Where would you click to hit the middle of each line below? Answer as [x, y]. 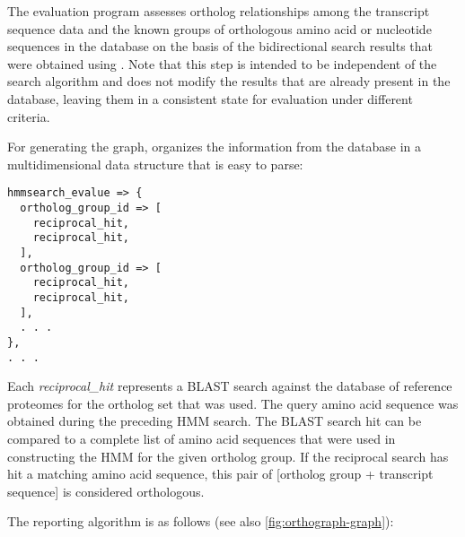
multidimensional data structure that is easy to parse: [155, 164]
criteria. [29, 116]
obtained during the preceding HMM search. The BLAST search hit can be [215, 421]
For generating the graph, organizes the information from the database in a [215, 147]
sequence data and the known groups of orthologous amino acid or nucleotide [219, 28]
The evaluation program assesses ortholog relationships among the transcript [219, 11]
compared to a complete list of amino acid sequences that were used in [202, 438]
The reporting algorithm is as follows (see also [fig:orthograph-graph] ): [201, 521]
